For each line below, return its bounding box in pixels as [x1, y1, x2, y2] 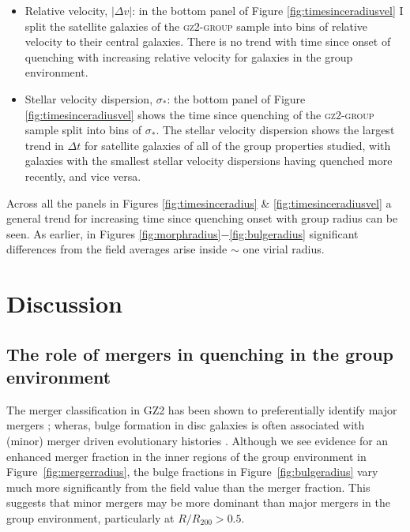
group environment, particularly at [6, 510, 175, 526]
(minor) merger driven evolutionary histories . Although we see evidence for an [6, 433, 389, 449]
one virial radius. [243, 241, 325, 257]
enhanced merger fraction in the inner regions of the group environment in [6, 448, 367, 464]
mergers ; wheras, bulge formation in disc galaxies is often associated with [6, 417, 365, 433]
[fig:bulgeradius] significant [229, 225, 359, 242]
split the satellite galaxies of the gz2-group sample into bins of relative [24, 17, 368, 34]
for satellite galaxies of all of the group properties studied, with [84, 137, 391, 153]
